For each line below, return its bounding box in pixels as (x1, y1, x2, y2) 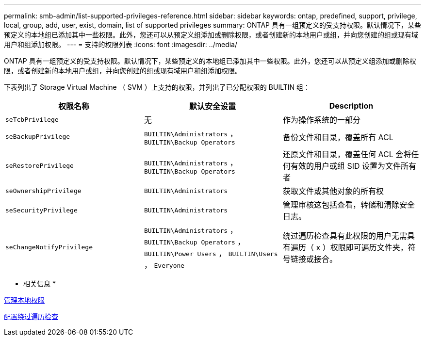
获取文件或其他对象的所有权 (282, 186, 384, 196)
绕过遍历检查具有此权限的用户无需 (282, 231, 407, 241)
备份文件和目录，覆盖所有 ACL (282, 132, 393, 142)
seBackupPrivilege (5, 133, 70, 140)
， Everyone (144, 260, 185, 270)
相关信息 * (23, 279, 56, 288)
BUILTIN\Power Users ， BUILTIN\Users (144, 248, 278, 258)
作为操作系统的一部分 (282, 115, 360, 125)
